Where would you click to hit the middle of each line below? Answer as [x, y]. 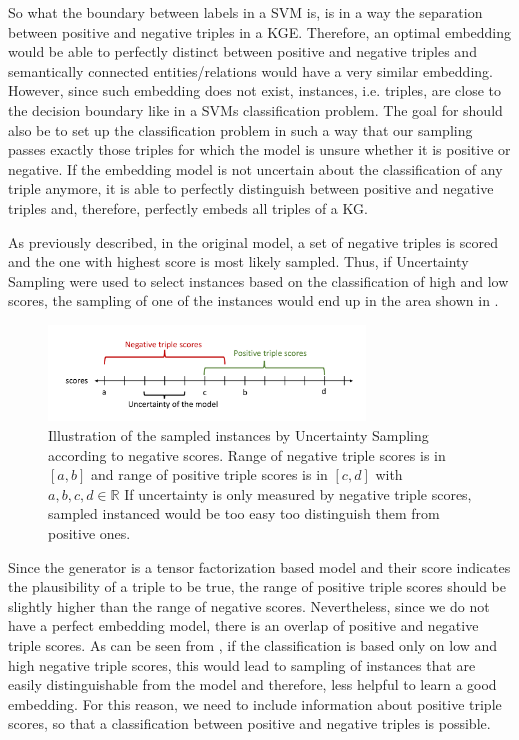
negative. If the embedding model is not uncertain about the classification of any [255, 168]
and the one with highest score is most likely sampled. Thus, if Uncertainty [238, 261]
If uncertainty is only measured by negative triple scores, [298, 493]
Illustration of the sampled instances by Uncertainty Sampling [238, 435]
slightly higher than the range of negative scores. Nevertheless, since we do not [249, 605]
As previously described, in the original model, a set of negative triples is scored [253, 241]
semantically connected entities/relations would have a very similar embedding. [250, 70]
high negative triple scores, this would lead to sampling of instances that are [242, 664]
